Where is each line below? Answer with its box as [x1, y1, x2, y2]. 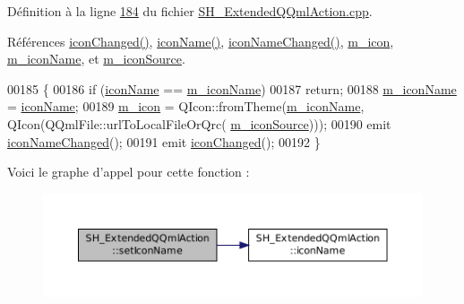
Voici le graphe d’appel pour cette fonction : [7, 162, 250, 181]
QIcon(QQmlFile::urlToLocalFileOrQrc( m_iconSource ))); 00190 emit [7, 114, 391, 133]
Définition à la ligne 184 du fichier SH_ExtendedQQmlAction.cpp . [7, 2, 373, 20]
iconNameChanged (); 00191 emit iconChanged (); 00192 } [7, 132, 321, 151]
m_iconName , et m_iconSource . [7, 49, 185, 68]
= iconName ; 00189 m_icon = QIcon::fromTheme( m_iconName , [7, 97, 365, 116]
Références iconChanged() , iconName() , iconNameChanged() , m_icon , [7, 31, 394, 50]
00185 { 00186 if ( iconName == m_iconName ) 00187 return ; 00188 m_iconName [7, 79, 457, 98]
